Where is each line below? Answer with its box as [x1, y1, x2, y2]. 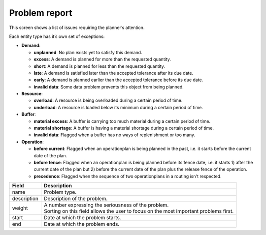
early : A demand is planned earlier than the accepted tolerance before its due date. [33, 77, 203, 83]
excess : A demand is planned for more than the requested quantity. [33, 57, 171, 62]
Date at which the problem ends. [43, 221, 120, 228]
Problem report [9, 7, 72, 18]
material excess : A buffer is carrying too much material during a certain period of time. [33, 118, 211, 124]
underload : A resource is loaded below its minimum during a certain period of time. [33, 104, 203, 110]
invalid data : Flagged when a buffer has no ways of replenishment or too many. [33, 132, 196, 138]
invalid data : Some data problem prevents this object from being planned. [33, 84, 184, 89]
